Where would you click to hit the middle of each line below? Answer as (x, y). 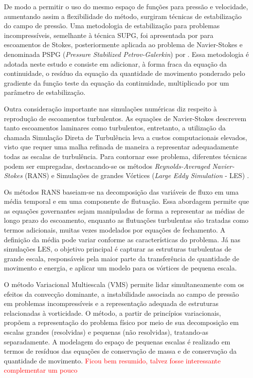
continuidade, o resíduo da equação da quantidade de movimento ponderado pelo (125, 73)
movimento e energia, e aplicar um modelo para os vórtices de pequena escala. (120, 268)
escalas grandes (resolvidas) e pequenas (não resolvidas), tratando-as (106, 332)
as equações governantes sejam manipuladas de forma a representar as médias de (124, 210)
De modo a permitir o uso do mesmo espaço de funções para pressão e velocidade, (126, 6)
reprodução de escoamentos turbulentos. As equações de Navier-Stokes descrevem (125, 118)
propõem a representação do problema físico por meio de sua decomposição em (121, 322)
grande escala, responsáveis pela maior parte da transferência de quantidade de (122, 258)
